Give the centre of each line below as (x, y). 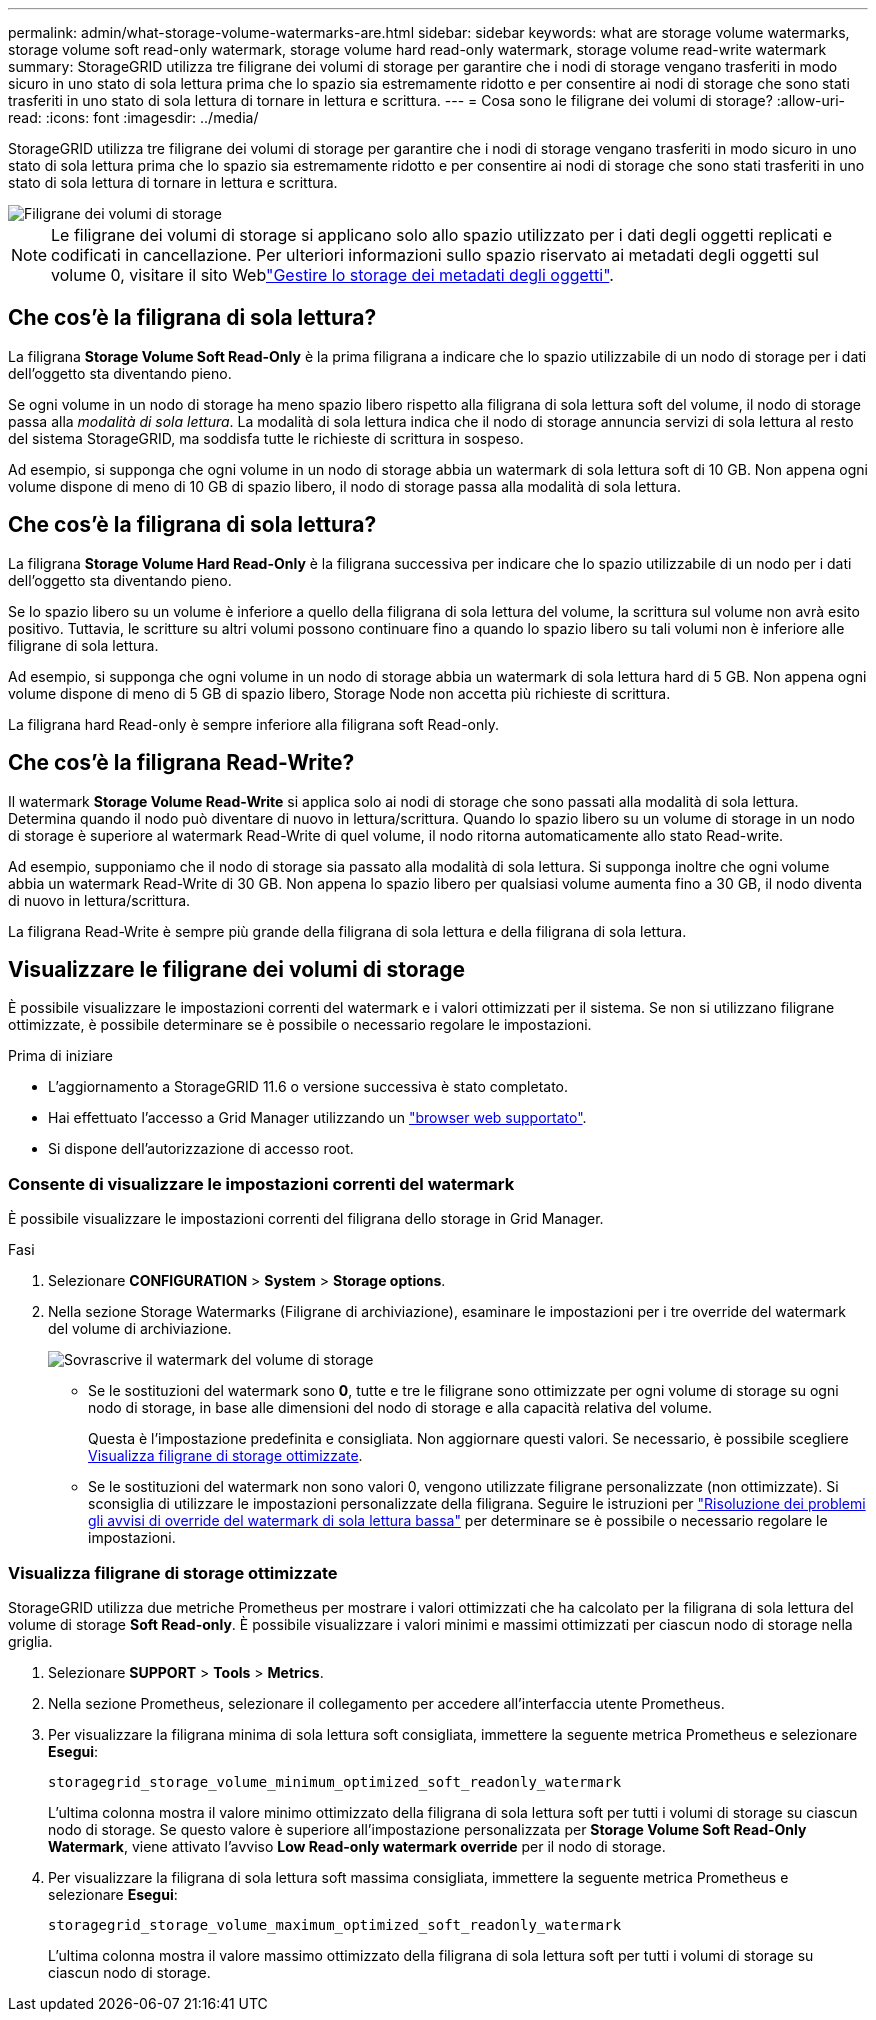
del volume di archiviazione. (140, 1329)
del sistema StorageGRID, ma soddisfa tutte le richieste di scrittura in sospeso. (266, 438)
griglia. (30, 1641)
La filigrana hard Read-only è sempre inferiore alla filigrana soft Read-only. (253, 724)
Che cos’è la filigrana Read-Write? (181, 763)
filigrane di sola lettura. (83, 645)
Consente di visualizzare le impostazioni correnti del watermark (261, 1183)
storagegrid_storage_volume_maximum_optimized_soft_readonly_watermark (335, 1924)
